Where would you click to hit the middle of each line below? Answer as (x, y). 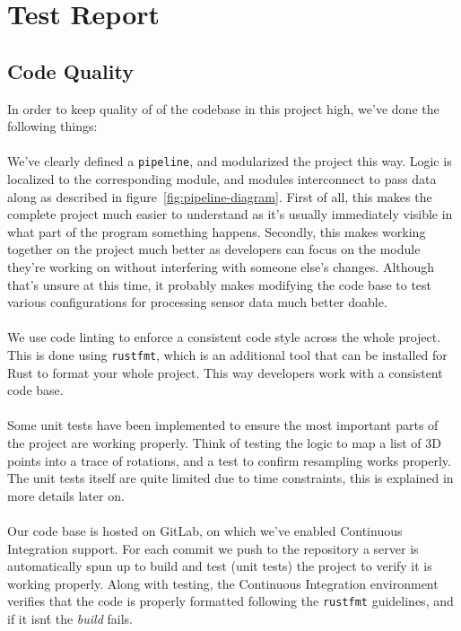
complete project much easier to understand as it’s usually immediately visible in (230, 214)
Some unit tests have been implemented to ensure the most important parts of (223, 425)
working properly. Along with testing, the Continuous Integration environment (223, 583)
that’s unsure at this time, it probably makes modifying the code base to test (220, 284)
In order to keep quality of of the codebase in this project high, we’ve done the (223, 108)
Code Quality (70, 70)
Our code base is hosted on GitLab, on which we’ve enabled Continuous (205, 530)
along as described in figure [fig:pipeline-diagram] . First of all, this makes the (220, 196)
